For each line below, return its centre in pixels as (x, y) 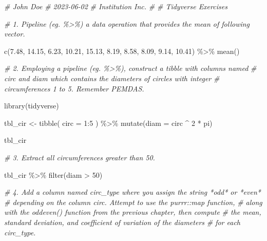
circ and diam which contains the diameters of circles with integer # (112, 78)
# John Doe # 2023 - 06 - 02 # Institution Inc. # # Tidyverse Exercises (116, 6)
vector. (15, 34)
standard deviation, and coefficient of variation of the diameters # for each (122, 222)
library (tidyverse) (32, 106)
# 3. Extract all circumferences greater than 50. (80, 157)
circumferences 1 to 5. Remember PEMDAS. (74, 88)
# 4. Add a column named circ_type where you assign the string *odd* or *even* (132, 192)
